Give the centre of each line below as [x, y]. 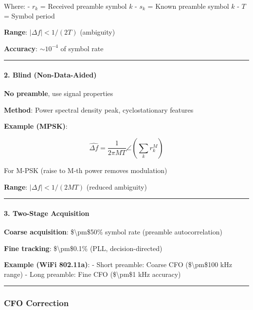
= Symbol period [29, 15]
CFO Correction [36, 303]
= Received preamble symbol [83, 6]
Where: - [17, 6]
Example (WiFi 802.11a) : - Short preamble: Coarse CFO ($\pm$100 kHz [118, 264]
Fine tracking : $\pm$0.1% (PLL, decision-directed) [83, 248]
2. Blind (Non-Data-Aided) [50, 74]
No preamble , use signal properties [59, 93]
